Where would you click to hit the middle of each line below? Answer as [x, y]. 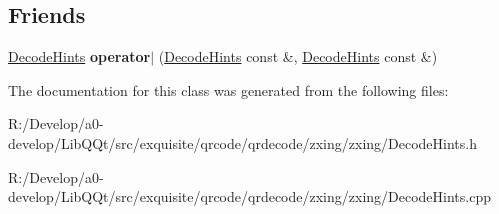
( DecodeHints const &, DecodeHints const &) [298, 56]
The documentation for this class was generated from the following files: [228, 89]
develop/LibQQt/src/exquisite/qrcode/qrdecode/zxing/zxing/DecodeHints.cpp [249, 196]
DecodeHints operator [79, 56]
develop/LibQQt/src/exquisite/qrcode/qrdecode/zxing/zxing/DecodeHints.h [242, 142]
